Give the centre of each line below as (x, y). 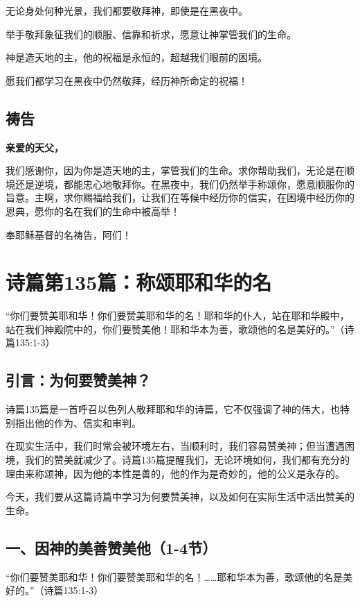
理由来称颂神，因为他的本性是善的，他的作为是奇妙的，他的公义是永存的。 (175, 473)
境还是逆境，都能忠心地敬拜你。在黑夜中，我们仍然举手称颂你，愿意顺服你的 (180, 184)
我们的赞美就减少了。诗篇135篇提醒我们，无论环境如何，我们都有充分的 (187, 460)
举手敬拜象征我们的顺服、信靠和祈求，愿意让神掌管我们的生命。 (151, 34)
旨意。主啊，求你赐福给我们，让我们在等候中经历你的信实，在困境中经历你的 (180, 197)
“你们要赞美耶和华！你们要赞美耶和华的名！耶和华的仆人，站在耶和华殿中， (178, 315)
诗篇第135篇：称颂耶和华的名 (139, 282)
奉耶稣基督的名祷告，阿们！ (69, 234)
